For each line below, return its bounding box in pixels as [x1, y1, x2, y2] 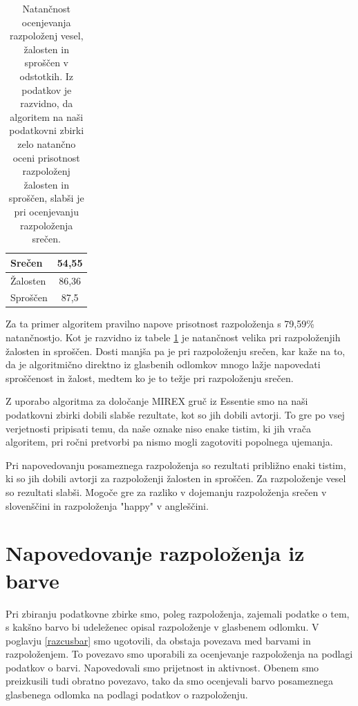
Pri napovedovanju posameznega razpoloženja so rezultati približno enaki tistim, [6, 457, 346, 472]
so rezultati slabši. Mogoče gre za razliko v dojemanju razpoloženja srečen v [6, 485, 327, 499]
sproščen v [24, 55, 69, 70]
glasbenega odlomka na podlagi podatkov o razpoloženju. [6, 687, 248, 702]
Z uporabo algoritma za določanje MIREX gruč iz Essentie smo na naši [6, 394, 308, 408]
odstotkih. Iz [19, 68, 73, 83]
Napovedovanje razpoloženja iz [6, 539, 305, 567]
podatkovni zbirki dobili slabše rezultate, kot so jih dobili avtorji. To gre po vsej [6, 408, 345, 422]
